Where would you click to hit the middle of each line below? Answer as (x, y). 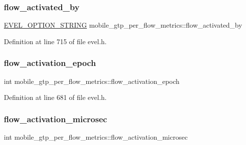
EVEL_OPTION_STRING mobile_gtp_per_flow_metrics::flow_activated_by (123, 25)
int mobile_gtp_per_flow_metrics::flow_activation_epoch (92, 81)
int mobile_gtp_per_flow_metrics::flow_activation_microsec (96, 137)
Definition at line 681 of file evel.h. (55, 97)
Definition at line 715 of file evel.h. (55, 41)
